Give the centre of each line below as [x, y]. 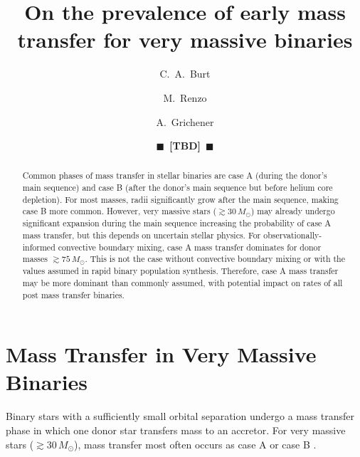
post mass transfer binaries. [73, 294]
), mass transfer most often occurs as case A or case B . [195, 444]
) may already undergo [293, 211]
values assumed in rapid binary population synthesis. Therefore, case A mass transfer [180, 271]
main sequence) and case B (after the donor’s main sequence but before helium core [178, 188]
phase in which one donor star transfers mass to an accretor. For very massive [176, 430]
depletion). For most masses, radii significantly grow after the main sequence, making [180, 199]
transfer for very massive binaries [185, 40]
